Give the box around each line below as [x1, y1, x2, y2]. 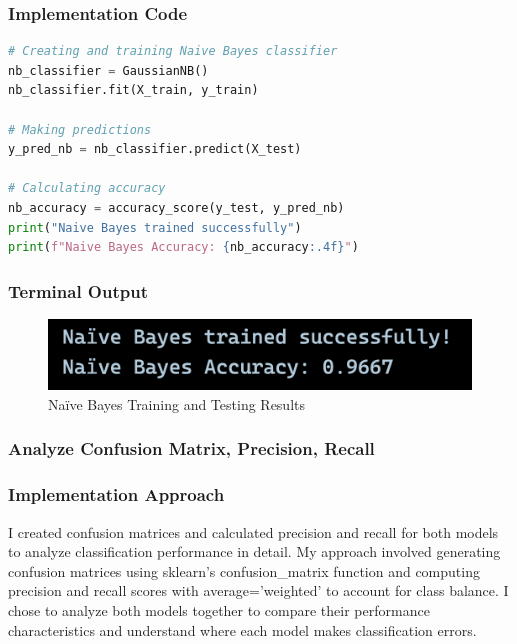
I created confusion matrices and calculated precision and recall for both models [8, 521, 499, 542]
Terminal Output [8, 278, 148, 303]
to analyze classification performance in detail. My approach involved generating [8, 541, 501, 562]
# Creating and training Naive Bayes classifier [8, 44, 338, 59]
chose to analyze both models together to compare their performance [8, 599, 430, 620]
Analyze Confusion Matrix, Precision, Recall [8, 436, 375, 461]
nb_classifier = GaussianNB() [8, 63, 209, 78]
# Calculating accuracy [8, 181, 166, 196]
